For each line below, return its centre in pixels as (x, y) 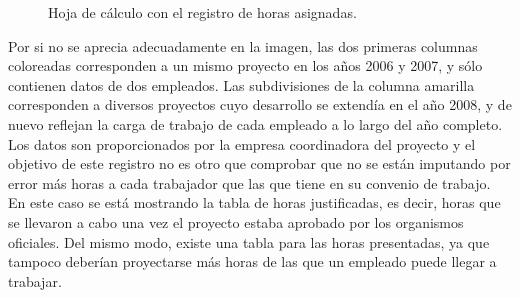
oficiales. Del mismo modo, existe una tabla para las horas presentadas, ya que (249, 241)
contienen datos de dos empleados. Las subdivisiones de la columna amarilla (241, 84)
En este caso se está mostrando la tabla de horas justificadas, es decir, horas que (254, 202)
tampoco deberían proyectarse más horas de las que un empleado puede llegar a (252, 261)
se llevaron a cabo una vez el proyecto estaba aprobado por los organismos (236, 221)
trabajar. (35, 280)
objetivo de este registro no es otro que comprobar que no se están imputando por (259, 163)
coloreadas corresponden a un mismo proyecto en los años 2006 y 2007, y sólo (245, 65)
